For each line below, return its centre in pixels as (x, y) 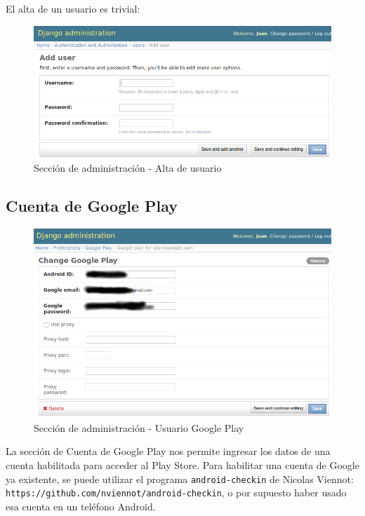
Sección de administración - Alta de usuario (128, 168)
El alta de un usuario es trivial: (73, 8)
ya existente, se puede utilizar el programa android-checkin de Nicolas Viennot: (180, 478)
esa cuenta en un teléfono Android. (81, 506)
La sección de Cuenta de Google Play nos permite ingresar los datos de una (168, 451)
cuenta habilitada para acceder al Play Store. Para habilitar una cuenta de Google (182, 465)
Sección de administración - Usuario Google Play (139, 427)
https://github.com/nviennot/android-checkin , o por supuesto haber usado (176, 493)
